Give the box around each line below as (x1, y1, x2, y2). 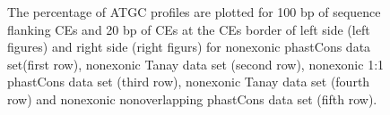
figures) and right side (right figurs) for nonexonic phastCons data (7, 37, 371, 56)
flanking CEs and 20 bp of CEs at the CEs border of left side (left (7, 20, 370, 38)
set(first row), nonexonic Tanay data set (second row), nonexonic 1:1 (7, 54, 385, 73)
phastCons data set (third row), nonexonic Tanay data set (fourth (7, 72, 370, 91)
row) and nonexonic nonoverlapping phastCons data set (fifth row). (7, 89, 377, 108)
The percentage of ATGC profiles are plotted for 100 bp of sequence (7, 3, 381, 21)
